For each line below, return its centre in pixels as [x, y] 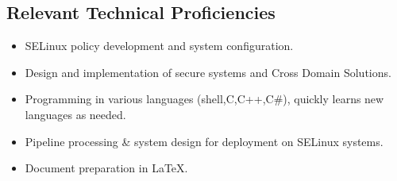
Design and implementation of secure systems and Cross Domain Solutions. [208, 72]
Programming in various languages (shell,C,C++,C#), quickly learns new [204, 99]
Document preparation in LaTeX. [106, 168]
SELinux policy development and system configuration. [159, 46]
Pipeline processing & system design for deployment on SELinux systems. [204, 141]
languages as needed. [75, 114]
